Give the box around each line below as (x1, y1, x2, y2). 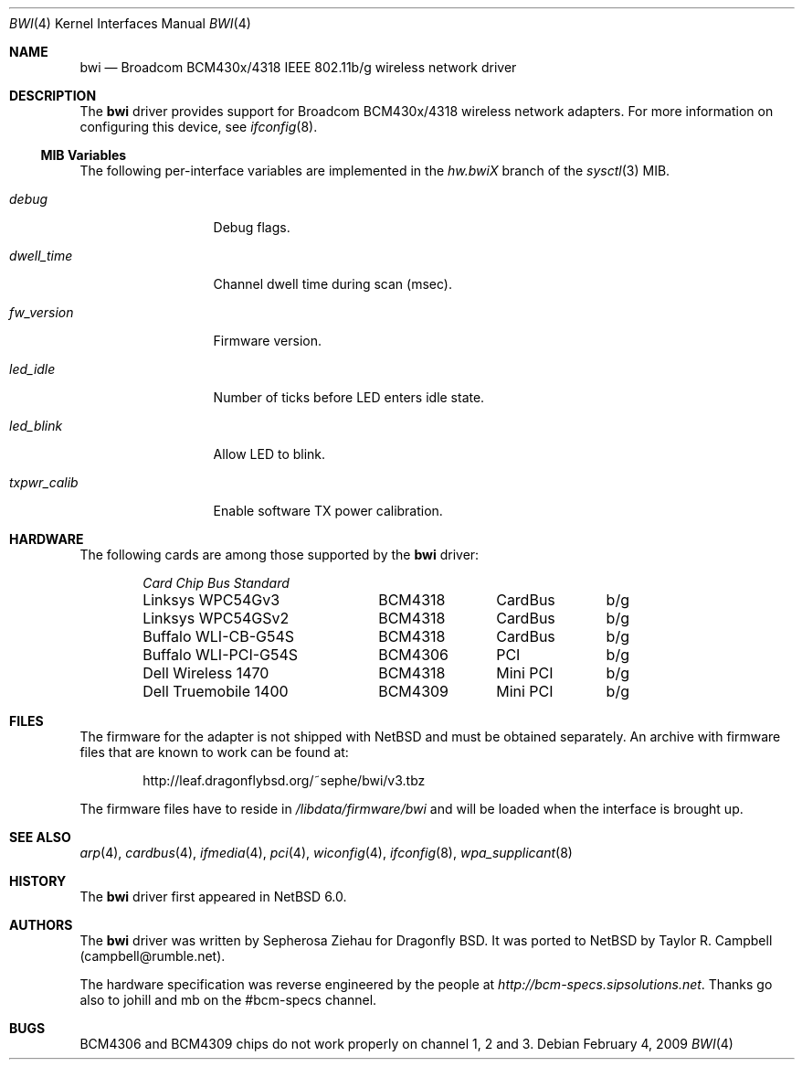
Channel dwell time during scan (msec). (213, 276, 452, 292)
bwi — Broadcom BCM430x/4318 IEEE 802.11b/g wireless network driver (79, 59, 517, 75)
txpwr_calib (9, 475, 79, 490)
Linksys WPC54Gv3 (142, 591, 280, 609)
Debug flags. (213, 219, 290, 235)
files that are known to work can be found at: (79, 744, 349, 760)
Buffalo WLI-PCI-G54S (142, 646, 299, 664)
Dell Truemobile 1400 (142, 682, 289, 700)
